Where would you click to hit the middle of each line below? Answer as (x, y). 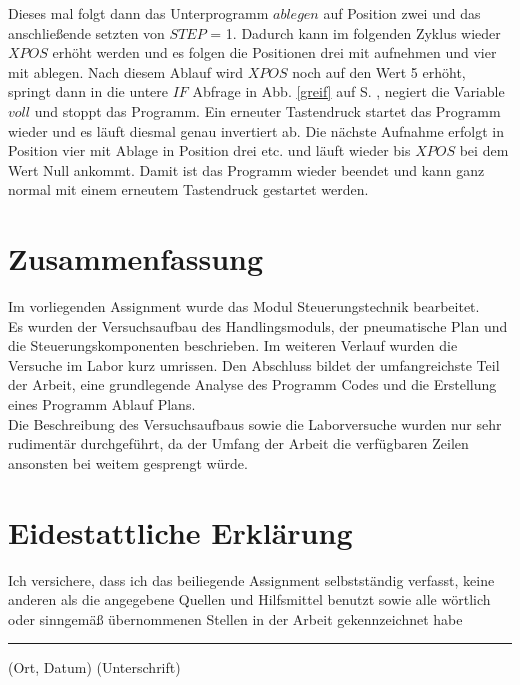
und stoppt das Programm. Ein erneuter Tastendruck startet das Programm (267, 110)
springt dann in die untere (88, 91)
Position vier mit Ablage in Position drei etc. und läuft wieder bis (209, 150)
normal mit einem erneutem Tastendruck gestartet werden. (188, 189)
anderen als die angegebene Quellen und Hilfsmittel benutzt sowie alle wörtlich (249, 599)
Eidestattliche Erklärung (180, 531)
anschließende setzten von (86, 32)
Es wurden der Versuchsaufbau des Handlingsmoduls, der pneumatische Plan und (258, 325)
